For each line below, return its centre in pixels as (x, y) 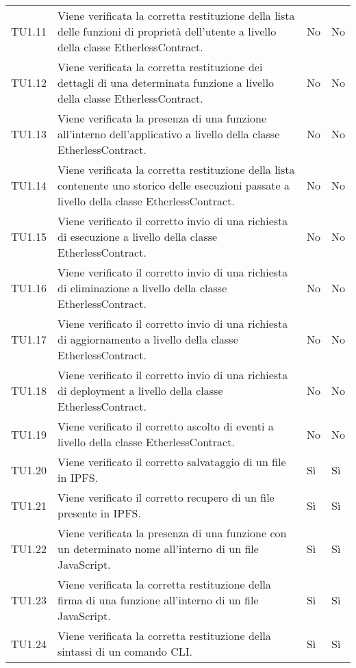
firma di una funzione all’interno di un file (158, 600)
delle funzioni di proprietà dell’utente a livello (167, 31)
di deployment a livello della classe (140, 390)
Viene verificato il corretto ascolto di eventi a (166, 426)
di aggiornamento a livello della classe (148, 339)
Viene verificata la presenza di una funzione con (172, 533)
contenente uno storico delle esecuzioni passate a (174, 185)
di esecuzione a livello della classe (138, 236)
